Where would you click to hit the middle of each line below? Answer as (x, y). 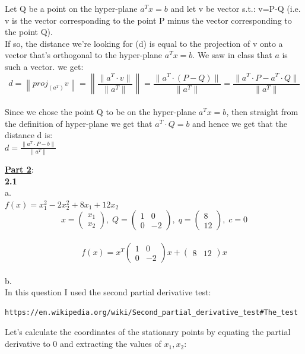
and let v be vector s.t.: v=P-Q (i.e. (236, 8)
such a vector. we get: (44, 66)
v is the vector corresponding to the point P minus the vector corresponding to (148, 20)
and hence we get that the (240, 123)
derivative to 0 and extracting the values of (83, 344)
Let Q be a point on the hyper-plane (71, 8)
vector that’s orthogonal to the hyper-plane (84, 55)
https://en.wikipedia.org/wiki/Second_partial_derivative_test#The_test (151, 312)
